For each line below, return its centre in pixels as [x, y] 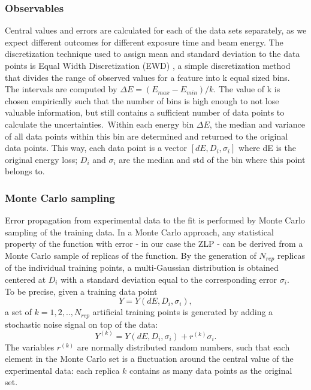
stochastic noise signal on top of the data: [81, 324]
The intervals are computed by [61, 89]
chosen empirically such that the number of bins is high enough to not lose [142, 100]
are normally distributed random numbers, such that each [183, 347]
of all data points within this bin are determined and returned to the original [147, 136]
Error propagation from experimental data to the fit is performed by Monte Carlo [155, 220]
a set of [18, 312]
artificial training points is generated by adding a [183, 312]
